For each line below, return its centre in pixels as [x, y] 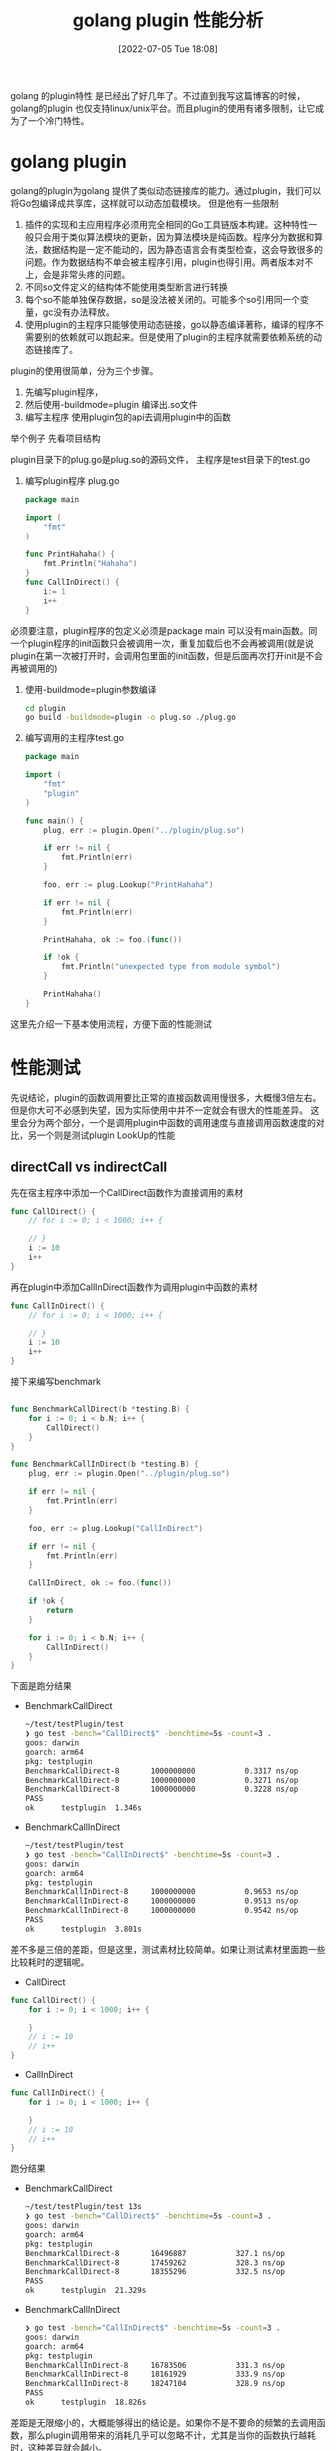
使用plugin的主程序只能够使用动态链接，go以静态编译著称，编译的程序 [170, 324]
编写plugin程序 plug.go [72, 480]
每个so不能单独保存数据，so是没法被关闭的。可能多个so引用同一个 [162, 299]
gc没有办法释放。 [78, 312]
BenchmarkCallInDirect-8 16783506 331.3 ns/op [155, 2365]
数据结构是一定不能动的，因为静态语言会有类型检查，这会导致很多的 [182, 249]
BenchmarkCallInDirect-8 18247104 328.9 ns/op [155, 2384]
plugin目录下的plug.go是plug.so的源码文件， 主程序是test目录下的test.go [160, 459]
